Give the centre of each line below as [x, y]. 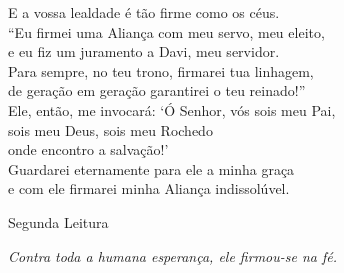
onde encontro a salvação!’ [88, 149]
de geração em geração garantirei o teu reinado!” [157, 90]
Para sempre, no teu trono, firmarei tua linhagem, [161, 70]
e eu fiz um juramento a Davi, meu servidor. [144, 51]
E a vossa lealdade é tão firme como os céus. [144, 12]
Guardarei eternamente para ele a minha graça [151, 168]
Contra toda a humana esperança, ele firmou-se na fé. [173, 255]
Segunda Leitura [58, 221]
